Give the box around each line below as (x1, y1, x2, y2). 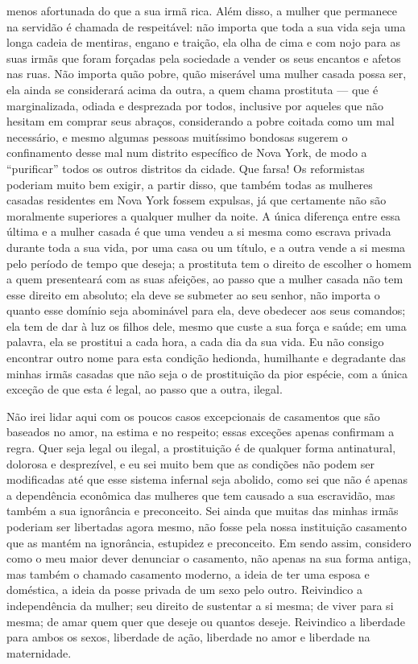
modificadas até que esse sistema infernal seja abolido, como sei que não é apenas (6, 471, 408, 488)
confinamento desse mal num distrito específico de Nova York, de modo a (6, 144, 367, 161)
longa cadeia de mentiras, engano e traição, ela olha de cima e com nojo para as (6, 34, 401, 51)
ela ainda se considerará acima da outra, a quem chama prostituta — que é (6, 80, 379, 97)
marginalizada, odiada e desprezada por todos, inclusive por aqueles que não (6, 97, 383, 113)
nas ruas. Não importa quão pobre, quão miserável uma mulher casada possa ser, (6, 65, 407, 82)
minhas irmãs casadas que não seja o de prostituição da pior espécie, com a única (6, 365, 408, 381)
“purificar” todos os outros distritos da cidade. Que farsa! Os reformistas (6, 159, 365, 176)
